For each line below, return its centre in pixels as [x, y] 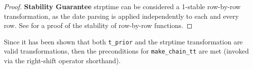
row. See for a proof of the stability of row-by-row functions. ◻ [98, 25]
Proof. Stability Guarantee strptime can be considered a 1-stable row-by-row [122, 6]
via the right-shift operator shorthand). [62, 61]
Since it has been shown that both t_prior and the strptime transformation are [123, 41]
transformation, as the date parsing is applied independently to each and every [121, 16]
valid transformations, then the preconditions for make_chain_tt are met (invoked [126, 51]
